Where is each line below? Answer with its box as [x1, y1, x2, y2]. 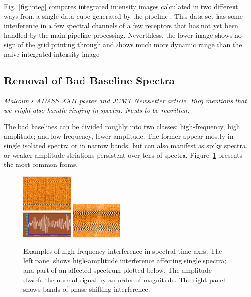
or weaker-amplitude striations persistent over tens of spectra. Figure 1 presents [4, 149, 243, 160]
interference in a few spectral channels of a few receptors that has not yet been [4, 20, 238, 31]
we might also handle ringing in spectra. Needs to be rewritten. [4, 105, 190, 115]
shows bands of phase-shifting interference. [23, 284, 150, 294]
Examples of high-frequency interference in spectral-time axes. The [23, 246, 222, 256]
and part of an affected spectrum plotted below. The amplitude [23, 264, 212, 275]
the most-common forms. [4, 159, 78, 169]
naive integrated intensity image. [4, 49, 101, 59]
